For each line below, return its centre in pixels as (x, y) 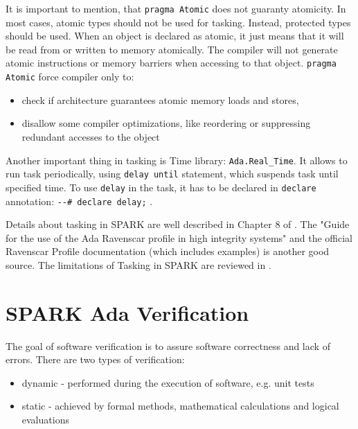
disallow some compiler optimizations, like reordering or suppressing (166, 123)
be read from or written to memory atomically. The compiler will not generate (172, 49)
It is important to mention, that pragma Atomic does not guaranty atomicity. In (176, 8)
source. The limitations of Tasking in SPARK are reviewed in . (138, 264)
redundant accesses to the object (91, 136)
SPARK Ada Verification (127, 312)
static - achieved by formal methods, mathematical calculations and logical (180, 406)
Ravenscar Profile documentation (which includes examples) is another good (168, 251)
